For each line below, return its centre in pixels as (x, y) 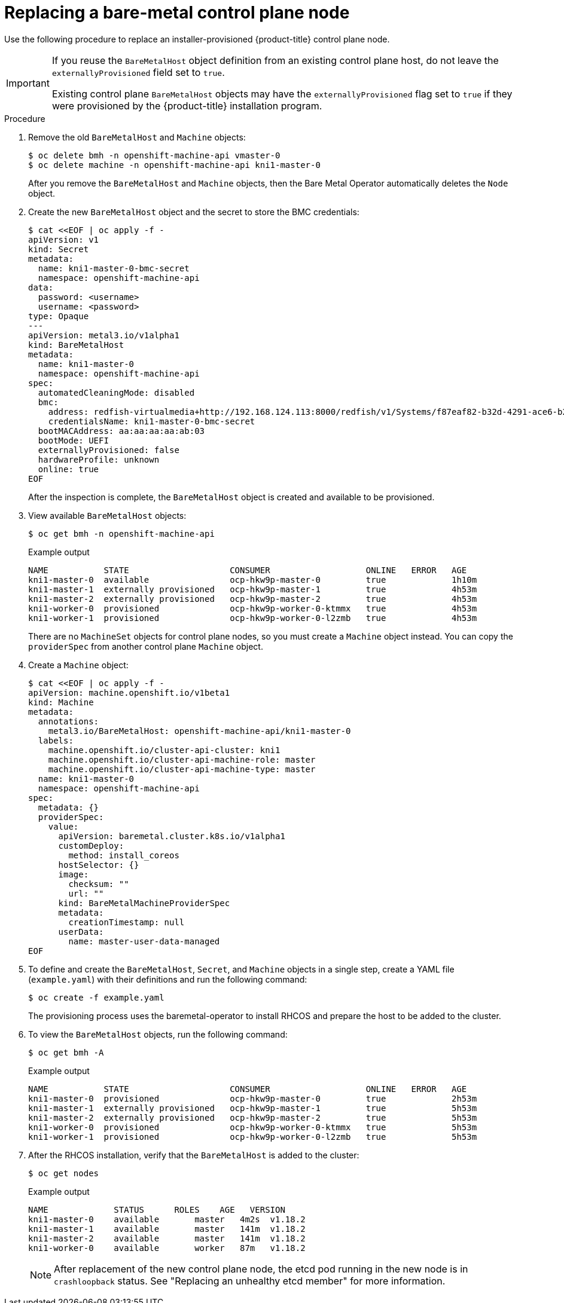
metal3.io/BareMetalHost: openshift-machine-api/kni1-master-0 (199, 731)
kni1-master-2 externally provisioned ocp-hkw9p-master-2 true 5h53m (253, 1117)
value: (63, 826)
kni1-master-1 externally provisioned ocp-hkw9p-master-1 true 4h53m (253, 589)
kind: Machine (61, 702)
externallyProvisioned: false (109, 450)
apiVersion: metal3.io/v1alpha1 (104, 335)
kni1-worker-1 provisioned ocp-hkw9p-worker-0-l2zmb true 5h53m (253, 1137)
